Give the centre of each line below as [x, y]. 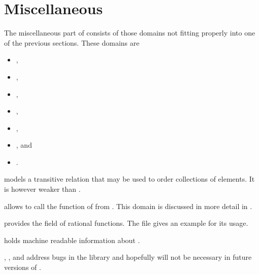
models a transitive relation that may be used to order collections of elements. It [129, 179]
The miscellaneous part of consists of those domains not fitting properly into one [130, 33]
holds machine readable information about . [72, 240]
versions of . [23, 267]
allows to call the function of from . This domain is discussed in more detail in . [128, 206]
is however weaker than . [42, 189]
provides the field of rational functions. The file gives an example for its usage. [126, 223]
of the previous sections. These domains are [72, 42]
